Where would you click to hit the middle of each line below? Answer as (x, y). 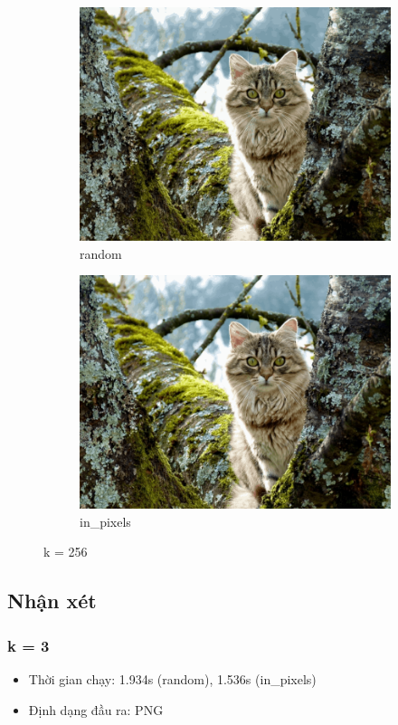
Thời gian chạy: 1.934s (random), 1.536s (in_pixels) (172, 678)
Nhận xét (52, 601)
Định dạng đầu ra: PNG (96, 709)
